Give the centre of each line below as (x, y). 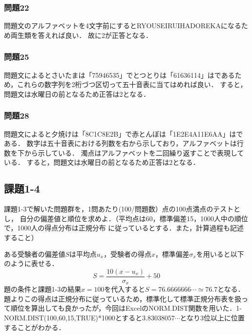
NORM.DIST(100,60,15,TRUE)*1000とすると (73, 318)
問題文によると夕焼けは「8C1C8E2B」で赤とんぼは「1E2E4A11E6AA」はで (124, 133)
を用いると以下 (220, 254)
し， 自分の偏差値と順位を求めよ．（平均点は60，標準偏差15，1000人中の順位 (126, 218)
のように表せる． (31, 263)
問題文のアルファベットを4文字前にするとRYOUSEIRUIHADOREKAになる (123, 26)
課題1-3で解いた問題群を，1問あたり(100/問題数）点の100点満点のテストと (122, 209)
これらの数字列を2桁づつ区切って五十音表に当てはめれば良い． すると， (132, 84)
